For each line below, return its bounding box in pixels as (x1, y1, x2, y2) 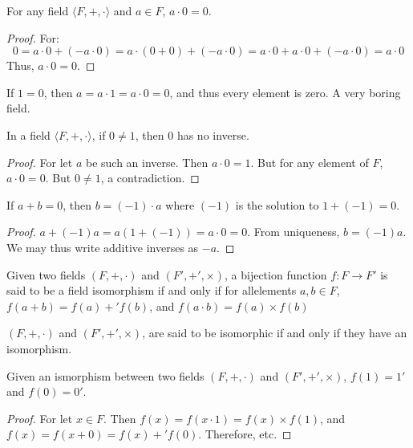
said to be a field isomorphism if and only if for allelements (6, 282, 297, 299)
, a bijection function (225, 266, 327, 283)
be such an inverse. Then (85, 153, 209, 170)
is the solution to (235, 196, 319, 213)
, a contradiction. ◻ (100, 169, 200, 186)
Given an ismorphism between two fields (6, 367, 204, 384)
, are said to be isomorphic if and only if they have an (142, 324, 407, 341)
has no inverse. (176, 126, 249, 143)
